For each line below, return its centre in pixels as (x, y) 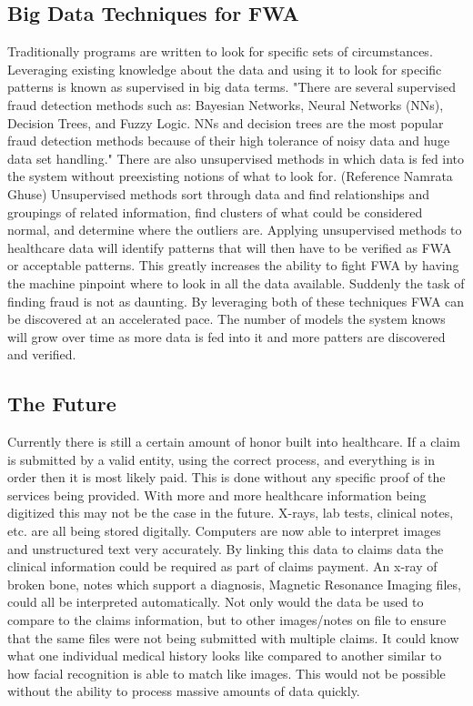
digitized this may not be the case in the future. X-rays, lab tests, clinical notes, (231, 513)
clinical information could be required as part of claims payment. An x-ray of (222, 566)
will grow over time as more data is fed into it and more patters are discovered (226, 336)
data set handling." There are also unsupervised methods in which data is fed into (236, 158)
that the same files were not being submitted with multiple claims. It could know (233, 637)
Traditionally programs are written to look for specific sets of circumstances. (220, 51)
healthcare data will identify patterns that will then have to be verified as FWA (230, 247)
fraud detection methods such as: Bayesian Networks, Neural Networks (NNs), (226, 104)
